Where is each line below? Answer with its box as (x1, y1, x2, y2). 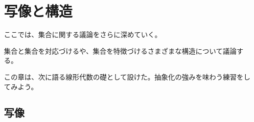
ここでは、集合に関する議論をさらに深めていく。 (4, 29, 162, 40)
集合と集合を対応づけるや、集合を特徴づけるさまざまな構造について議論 (4, 45, 237, 56)
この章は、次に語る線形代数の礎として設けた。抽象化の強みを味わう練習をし (4, 71, 251, 81)
